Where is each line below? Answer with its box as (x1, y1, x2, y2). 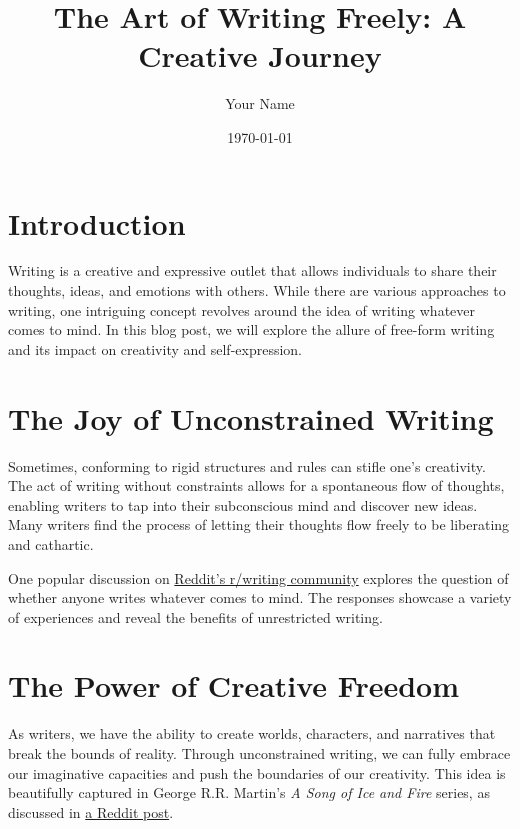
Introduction (8, 202, 186, 243)
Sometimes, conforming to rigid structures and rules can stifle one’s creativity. (8, 455, 486, 476)
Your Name (225, 93, 295, 114)
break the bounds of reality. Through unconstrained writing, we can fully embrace (8, 743, 511, 763)
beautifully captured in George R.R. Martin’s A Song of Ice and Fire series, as (8, 782, 490, 803)
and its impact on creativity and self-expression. (8, 338, 302, 359)
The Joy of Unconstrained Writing (8, 397, 494, 438)
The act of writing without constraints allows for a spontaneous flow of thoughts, (8, 475, 505, 496)
